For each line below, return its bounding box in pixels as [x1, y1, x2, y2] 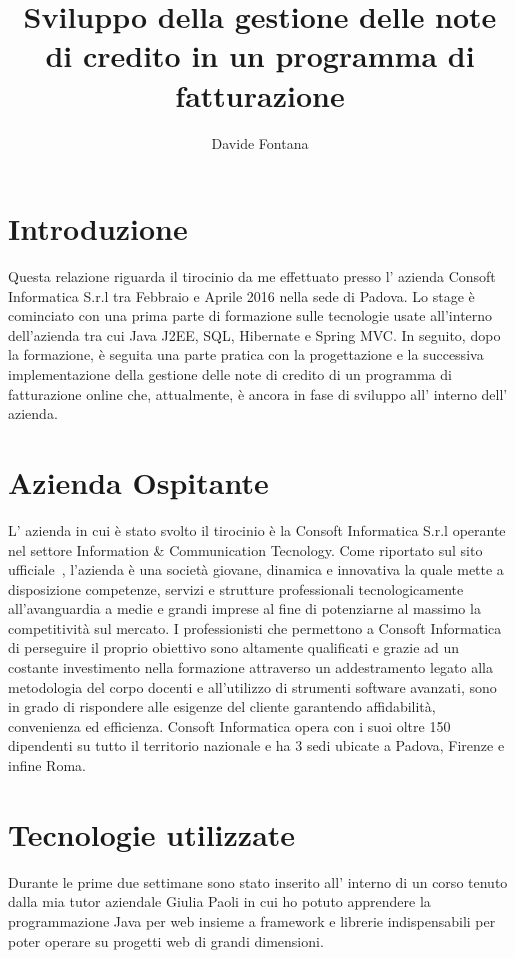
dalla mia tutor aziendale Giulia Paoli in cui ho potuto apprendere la [8, 891, 431, 912]
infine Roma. [8, 755, 86, 776]
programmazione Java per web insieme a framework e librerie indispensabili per [8, 910, 496, 931]
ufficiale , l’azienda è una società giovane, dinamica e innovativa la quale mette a [8, 559, 504, 580]
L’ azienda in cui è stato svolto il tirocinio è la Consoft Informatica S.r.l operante [8, 519, 506, 540]
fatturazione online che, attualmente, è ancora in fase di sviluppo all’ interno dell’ [8, 383, 508, 404]
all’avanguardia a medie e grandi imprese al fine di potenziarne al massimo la [8, 598, 481, 619]
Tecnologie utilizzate [8, 813, 296, 854]
